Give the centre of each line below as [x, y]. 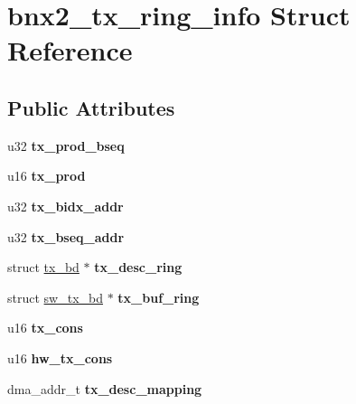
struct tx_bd [43, 267]
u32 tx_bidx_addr [66, 206]
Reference [70, 50]
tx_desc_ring [138, 267]
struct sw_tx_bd [55, 297]
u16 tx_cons [45, 328]
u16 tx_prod [47, 176]
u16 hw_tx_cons [60, 357]
